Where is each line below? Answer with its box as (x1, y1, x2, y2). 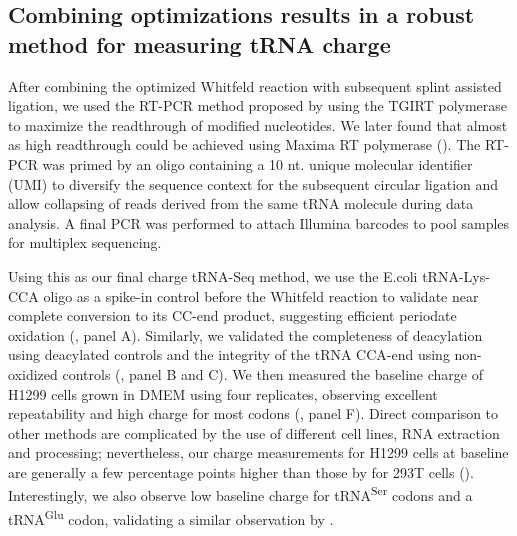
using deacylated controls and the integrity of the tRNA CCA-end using (8, 344, 450, 365)
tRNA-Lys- (422, 265, 490, 286)
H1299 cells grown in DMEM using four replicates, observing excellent (8, 383, 438, 404)
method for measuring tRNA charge (8, 28, 391, 59)
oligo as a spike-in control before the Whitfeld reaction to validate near (43, 285, 479, 306)
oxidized (8, 363, 58, 384)
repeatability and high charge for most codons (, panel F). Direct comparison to (8, 403, 499, 424)
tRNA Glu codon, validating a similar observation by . (8, 505, 334, 529)
